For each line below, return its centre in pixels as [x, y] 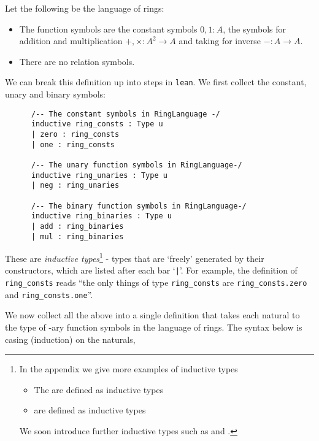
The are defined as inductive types [99, 389]
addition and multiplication [71, 41]
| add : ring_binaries [77, 226]
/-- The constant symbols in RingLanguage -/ [125, 114]
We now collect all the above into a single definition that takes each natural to [152, 315]
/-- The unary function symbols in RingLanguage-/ [136, 165]
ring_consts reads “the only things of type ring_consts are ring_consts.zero [156, 282]
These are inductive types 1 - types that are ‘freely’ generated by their [135, 257]
